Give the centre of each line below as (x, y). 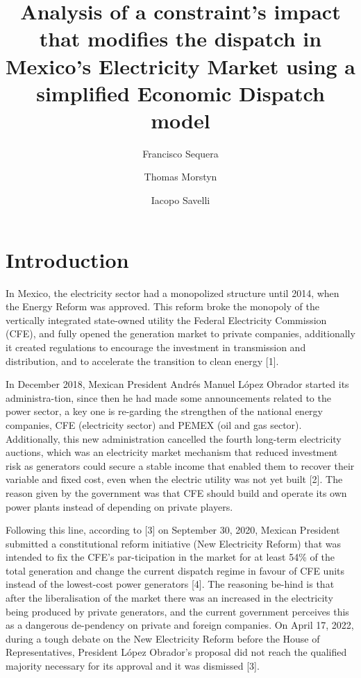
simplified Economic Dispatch (180, 93)
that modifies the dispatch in (180, 39)
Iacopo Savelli (180, 200)
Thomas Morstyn (180, 177)
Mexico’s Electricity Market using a (181, 66)
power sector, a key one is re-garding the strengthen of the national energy (165, 411)
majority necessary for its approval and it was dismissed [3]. (133, 666)
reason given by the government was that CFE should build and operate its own (176, 492)
